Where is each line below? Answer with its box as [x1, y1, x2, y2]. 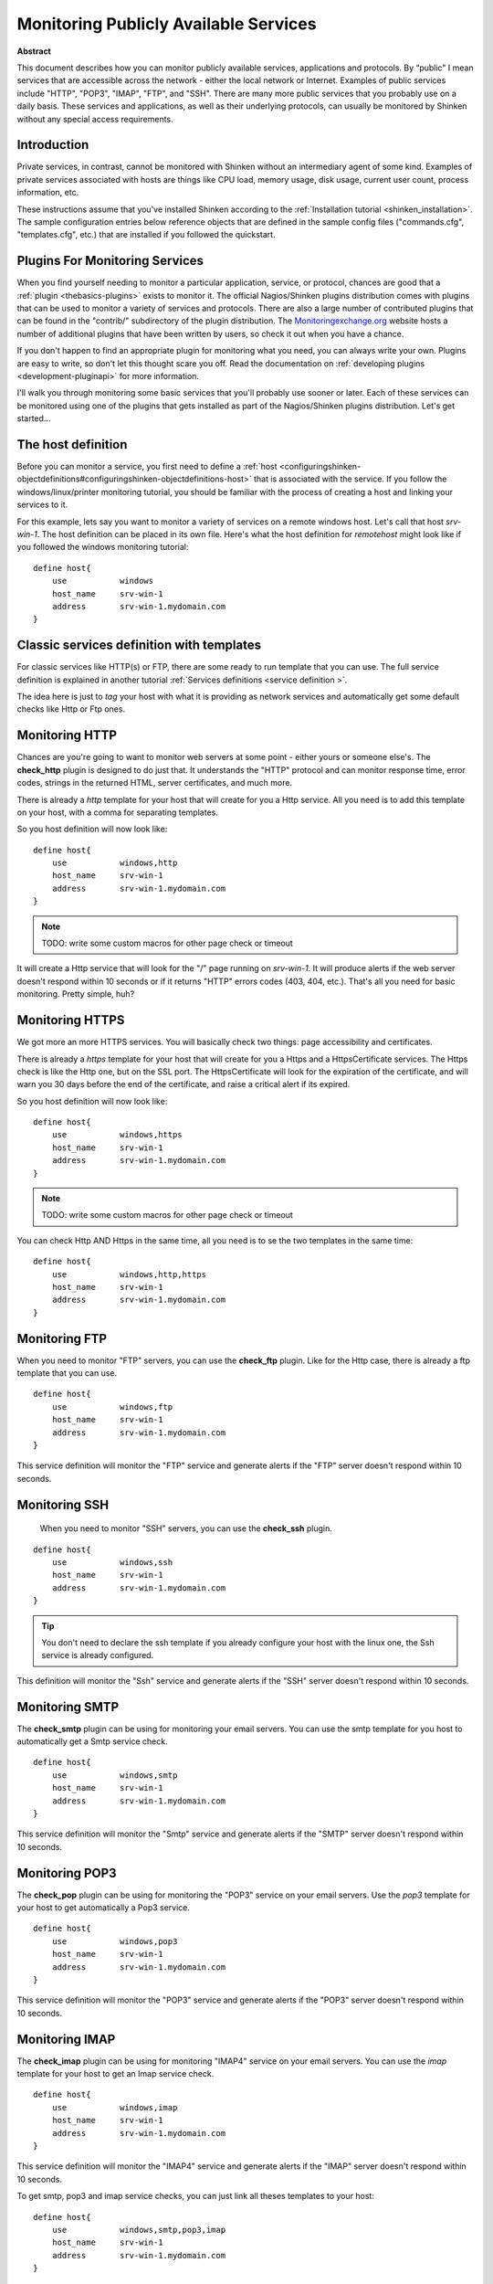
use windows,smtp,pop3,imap [51, 2225, 226, 2235]
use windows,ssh [51, 1557, 173, 1567]
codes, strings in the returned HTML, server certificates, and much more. [16, 777, 292, 788]
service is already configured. [41, 1650, 154, 1661]
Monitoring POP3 [16, 1865, 118, 1881]
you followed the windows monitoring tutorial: [16, 542, 189, 553]
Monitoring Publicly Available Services [16, 14, 317, 34]
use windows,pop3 [51, 1936, 178, 1946]
